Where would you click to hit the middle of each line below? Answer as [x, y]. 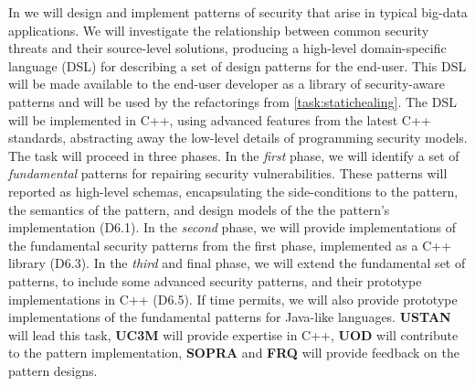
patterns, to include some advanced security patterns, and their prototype [215, 280]
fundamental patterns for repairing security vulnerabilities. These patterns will [228, 173]
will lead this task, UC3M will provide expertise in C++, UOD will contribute [233, 334]
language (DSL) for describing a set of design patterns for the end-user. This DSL [237, 65]
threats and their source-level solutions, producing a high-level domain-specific [227, 48]
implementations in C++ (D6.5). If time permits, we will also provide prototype [233, 299]
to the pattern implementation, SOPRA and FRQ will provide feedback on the [234, 353]
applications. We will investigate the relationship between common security [219, 30]
